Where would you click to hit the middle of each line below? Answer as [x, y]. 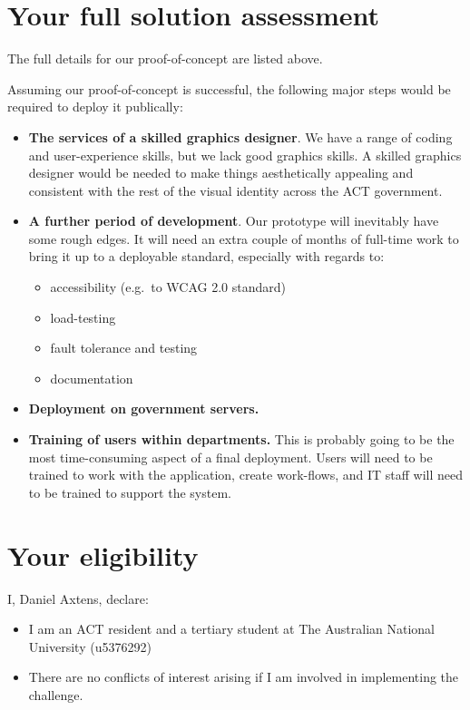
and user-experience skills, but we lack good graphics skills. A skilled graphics [245, 155]
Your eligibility [103, 554]
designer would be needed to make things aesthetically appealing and [221, 173]
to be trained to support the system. [130, 492]
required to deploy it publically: [95, 107]
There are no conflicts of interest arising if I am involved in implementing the [244, 677]
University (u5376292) [90, 646]
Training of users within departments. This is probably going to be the [241, 439]
